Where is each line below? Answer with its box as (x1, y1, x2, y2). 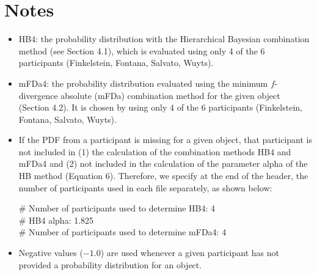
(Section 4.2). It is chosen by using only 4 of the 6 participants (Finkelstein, (18, 101, 302, 114)
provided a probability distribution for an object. (18, 258, 202, 271)
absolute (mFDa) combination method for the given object (60, 89, 280, 101)
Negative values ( (18, 246, 83, 259)
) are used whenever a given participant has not (100, 246, 279, 259)
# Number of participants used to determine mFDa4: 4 (18, 226, 227, 238)
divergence (18, 89, 58, 101)
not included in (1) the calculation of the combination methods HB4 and (18, 145, 291, 158)
